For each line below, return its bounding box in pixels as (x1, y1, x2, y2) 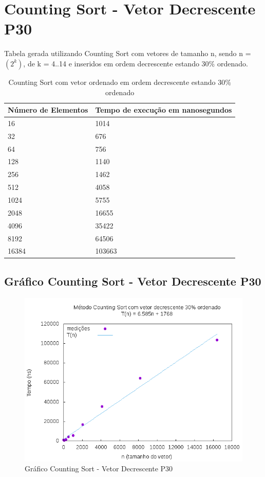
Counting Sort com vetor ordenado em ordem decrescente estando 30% (8, 76, 231, 87)
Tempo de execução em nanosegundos (95, 104, 232, 115)
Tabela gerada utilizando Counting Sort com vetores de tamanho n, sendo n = (4, 48, 251, 59)
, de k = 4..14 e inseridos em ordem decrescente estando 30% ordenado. (23, 58, 248, 68)
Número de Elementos (8, 104, 88, 115)
